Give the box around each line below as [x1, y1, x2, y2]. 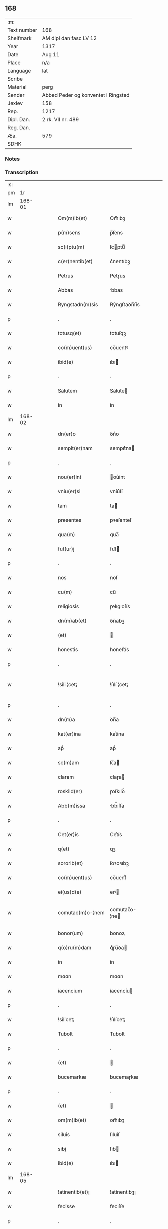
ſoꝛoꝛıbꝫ [109, 860, 129, 867]
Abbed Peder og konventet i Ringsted [42, 91, 130, 98]
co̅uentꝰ [109, 344, 129, 351]
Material [7, 83, 27, 90]
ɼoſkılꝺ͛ [109, 788, 125, 795]
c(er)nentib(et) [58, 258, 93, 265]
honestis [58, 646, 78, 653]
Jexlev [7, 100, 23, 107]
